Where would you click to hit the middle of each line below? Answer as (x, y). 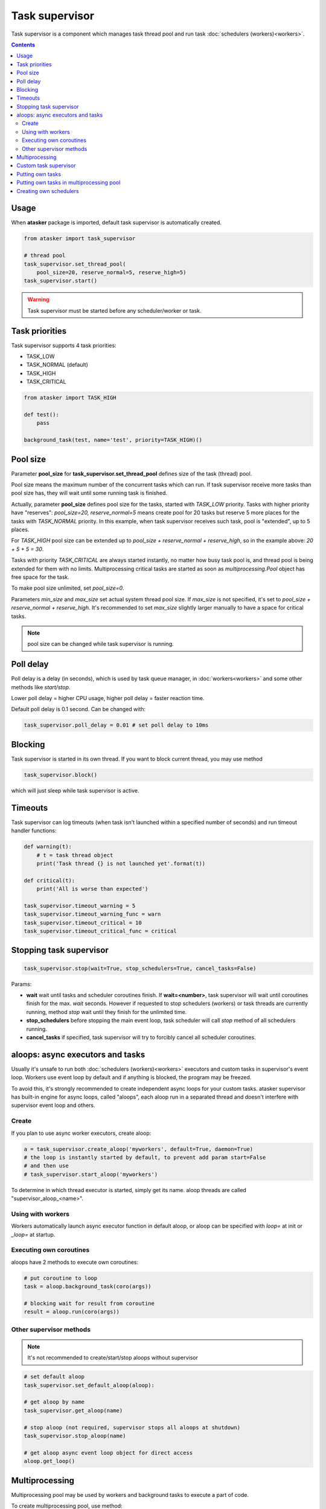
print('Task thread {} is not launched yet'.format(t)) (121, 863)
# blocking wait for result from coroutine (89, 1303)
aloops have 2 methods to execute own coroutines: (75, 1262)
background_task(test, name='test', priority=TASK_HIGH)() (113, 440)
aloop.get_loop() (50, 1461)
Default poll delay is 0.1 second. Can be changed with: (78, 709)
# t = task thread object (75, 855)
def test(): (42, 415)
